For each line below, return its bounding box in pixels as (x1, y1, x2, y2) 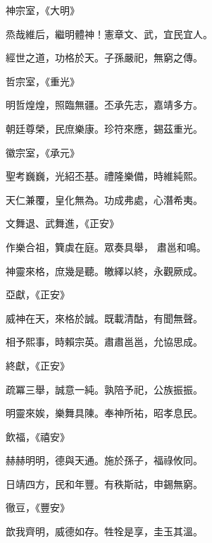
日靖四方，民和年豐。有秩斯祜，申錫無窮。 (6, 476, 203, 491)
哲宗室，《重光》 (6, 73, 80, 88)
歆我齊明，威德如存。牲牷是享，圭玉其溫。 (6, 524, 203, 539)
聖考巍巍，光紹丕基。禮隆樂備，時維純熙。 (6, 169, 203, 183)
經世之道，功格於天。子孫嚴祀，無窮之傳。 (6, 50, 203, 65)
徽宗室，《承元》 (6, 145, 80, 159)
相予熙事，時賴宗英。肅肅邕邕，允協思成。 (6, 334, 203, 349)
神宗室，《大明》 (6, 3, 80, 17)
